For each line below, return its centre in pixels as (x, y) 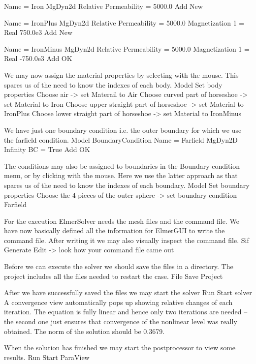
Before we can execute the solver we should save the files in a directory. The (119, 266)
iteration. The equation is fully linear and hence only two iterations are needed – (126, 312)
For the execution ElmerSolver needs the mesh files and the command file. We (122, 221)
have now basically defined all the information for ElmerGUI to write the (114, 230)
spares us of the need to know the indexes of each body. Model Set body (113, 84)
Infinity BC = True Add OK (47, 149)
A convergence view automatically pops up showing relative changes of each (118, 302)
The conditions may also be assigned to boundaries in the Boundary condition (122, 166)
